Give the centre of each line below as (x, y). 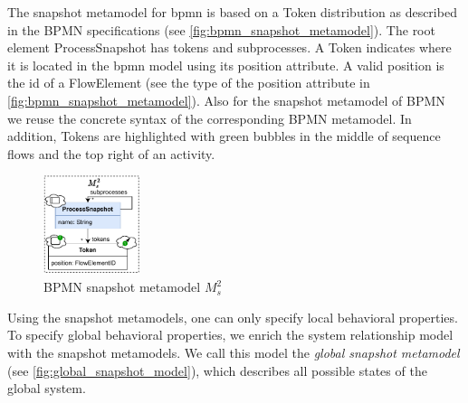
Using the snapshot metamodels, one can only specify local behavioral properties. (233, 317)
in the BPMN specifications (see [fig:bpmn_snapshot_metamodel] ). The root (221, 29)
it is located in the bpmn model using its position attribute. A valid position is (226, 65)
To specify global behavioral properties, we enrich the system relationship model (230, 335)
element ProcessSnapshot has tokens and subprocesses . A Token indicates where (229, 47)
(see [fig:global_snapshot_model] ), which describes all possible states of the (217, 370)
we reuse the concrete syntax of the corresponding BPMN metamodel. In (210, 118)
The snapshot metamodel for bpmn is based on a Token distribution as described (232, 12)
